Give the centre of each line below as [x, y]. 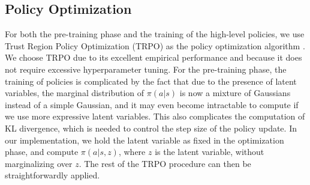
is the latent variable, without [210, 152]
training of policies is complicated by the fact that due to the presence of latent [151, 81]
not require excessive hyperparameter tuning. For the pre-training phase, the [146, 69]
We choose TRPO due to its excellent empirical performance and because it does [154, 57]
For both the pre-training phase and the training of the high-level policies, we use [155, 34]
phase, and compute [42, 152]
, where [132, 152]
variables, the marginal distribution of [75, 93]
